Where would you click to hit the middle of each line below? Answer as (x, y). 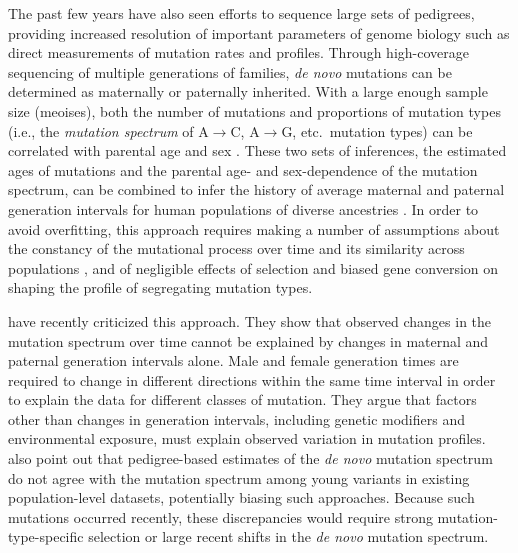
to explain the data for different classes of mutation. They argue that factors (242, 399)
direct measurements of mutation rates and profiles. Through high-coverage (238, 52)
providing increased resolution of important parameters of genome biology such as (259, 32)
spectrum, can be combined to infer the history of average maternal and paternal (256, 189)
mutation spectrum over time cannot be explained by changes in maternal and (248, 340)
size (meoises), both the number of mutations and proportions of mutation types (254, 110)
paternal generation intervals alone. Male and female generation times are (233, 360)
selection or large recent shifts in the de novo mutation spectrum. (288, 536)
